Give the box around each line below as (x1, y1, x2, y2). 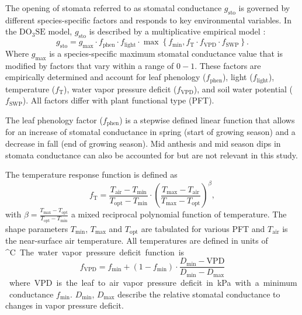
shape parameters (5, 222, 68, 234)
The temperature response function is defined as (5, 168, 178, 181)
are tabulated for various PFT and (141, 222, 265, 234)
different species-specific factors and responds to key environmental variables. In (5, 13, 291, 26)
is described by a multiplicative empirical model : (89, 25, 266, 37)
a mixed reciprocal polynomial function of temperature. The (71, 208, 287, 220)
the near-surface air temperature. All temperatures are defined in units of (5, 234, 268, 247)
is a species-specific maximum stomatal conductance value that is (49, 47, 283, 59)
